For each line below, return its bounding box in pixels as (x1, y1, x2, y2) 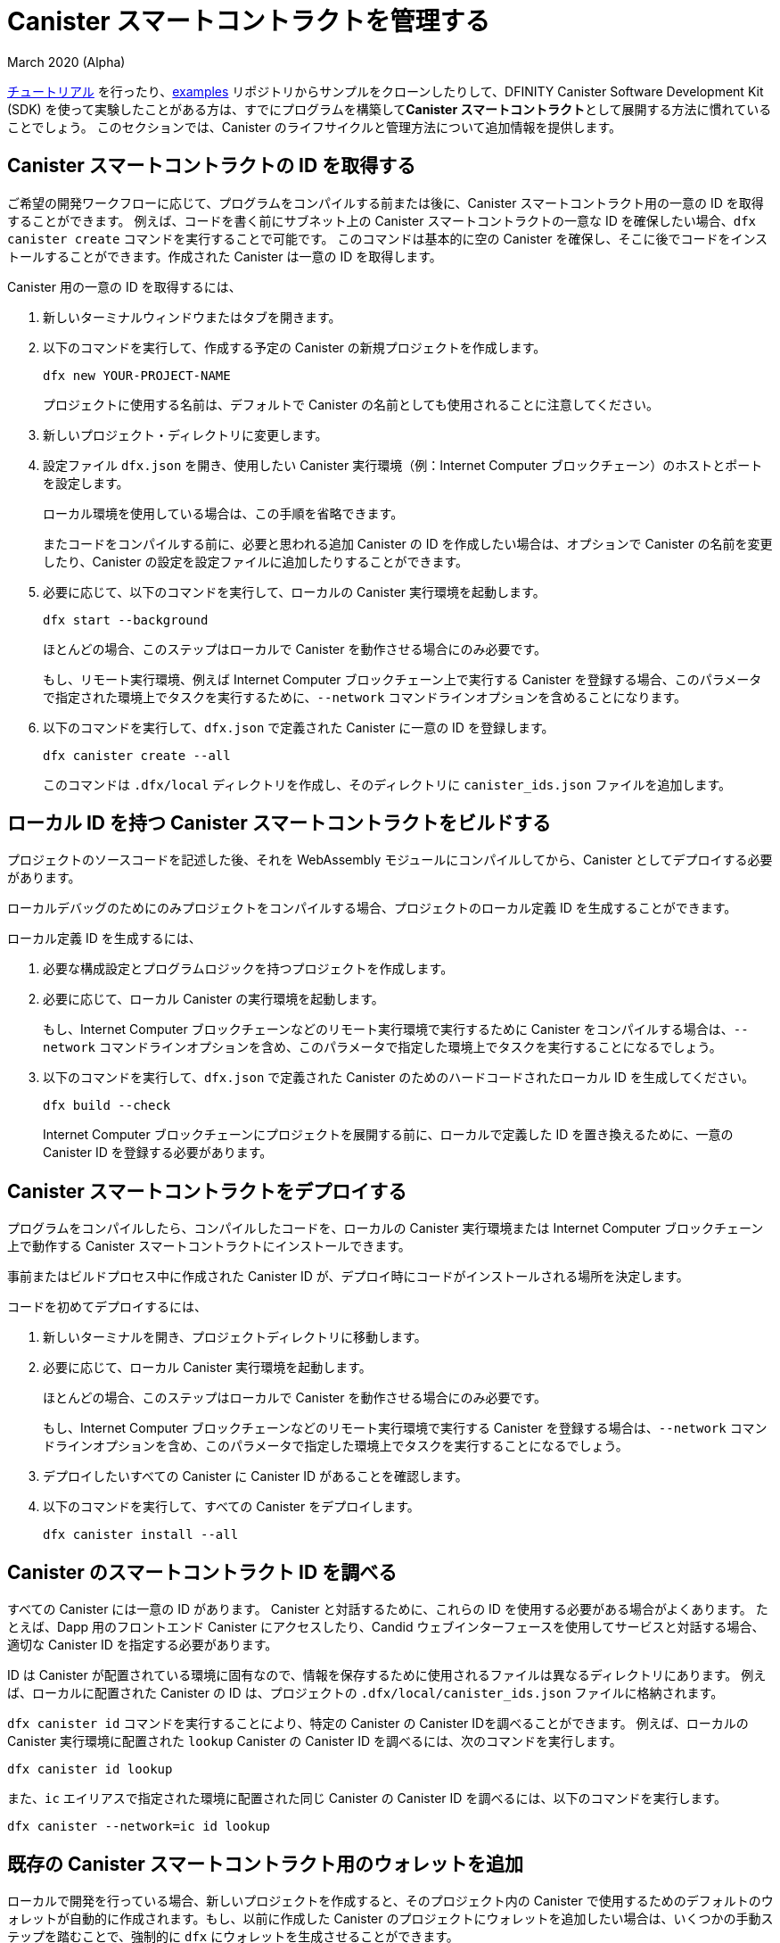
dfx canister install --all (43, 1527, 239, 1542)
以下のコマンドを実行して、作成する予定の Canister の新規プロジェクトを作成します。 (43, 339, 546, 355)
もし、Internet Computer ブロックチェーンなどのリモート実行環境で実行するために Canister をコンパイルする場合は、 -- (43, 1021, 749, 1038)
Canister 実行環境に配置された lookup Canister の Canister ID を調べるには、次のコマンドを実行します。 (7, 1733, 622, 1749)
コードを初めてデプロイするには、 (7, 1299, 207, 1315)
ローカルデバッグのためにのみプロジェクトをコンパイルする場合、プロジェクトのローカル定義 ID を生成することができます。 (7, 900, 737, 916)
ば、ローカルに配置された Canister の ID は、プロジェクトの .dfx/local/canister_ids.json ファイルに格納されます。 (7, 1685, 724, 1701)
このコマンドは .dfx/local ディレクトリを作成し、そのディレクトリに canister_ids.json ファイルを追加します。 (43, 776, 731, 792)
